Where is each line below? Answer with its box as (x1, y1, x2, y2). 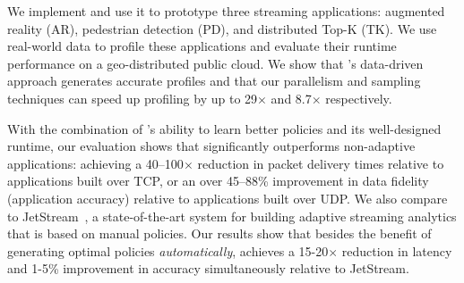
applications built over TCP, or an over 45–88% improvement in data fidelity (7, 171, 429, 190)
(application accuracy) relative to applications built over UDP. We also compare (7, 188, 448, 207)
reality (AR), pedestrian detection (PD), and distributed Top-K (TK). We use (7, 19, 437, 37)
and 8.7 (271, 88, 312, 107)
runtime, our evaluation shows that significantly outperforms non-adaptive (7, 137, 416, 155)
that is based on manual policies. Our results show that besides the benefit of (7, 224, 432, 243)
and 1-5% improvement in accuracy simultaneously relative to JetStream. (7, 259, 409, 278)
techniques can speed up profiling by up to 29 (7, 88, 258, 107)
